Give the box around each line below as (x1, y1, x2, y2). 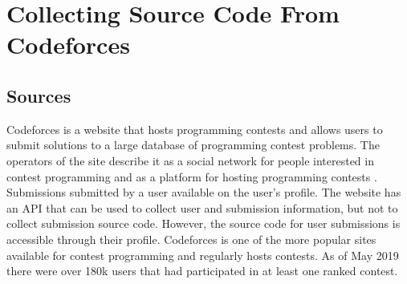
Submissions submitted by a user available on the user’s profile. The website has (6, 184, 401, 201)
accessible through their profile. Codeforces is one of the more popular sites (6, 230, 376, 247)
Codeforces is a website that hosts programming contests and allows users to (6, 120, 383, 137)
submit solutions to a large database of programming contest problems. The (6, 136, 380, 153)
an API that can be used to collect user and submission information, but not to (6, 199, 398, 216)
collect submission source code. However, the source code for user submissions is (6, 215, 401, 232)
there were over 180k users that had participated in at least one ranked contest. (6, 262, 398, 279)
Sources (6, 83, 71, 108)
